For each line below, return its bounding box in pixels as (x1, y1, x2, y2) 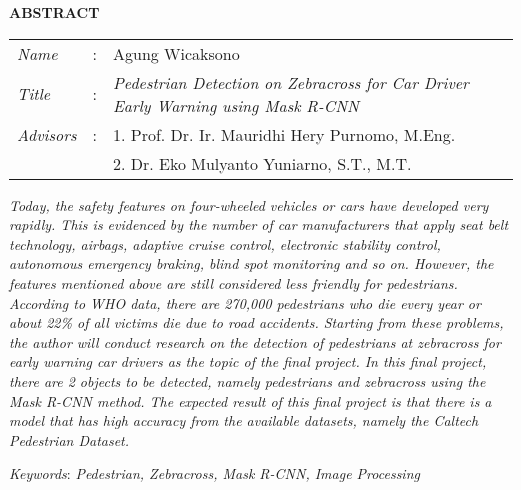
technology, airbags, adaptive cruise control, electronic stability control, (9, 233, 441, 254)
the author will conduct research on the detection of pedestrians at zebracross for (9, 331, 501, 352)
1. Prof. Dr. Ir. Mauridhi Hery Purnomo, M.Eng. (113, 122, 456, 146)
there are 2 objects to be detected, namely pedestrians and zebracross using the (9, 370, 486, 391)
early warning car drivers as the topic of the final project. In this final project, (9, 351, 487, 372)
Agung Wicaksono (113, 41, 240, 65)
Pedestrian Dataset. (9, 429, 130, 450)
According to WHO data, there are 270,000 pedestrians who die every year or (9, 292, 481, 313)
